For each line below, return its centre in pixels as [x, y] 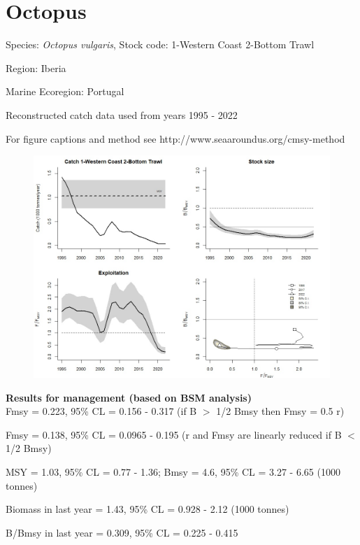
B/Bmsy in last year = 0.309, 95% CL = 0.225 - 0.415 [122, 532]
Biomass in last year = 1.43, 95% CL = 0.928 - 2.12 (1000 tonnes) [147, 509]
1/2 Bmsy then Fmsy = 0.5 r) [280, 411]
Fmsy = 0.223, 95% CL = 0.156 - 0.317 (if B [101, 411]
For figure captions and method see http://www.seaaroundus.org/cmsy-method [175, 138]
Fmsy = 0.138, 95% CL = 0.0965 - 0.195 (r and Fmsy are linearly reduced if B [174, 434]
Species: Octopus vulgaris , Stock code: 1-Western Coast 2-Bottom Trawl [160, 44]
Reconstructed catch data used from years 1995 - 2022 [122, 114]
